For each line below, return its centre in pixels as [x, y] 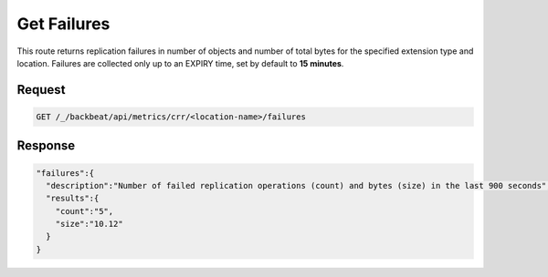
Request [41, 90]
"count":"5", [84, 211]
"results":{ [73, 199]
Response [46, 146]
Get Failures [63, 24]
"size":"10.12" [89, 224]
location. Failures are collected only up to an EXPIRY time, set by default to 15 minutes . [180, 63]
